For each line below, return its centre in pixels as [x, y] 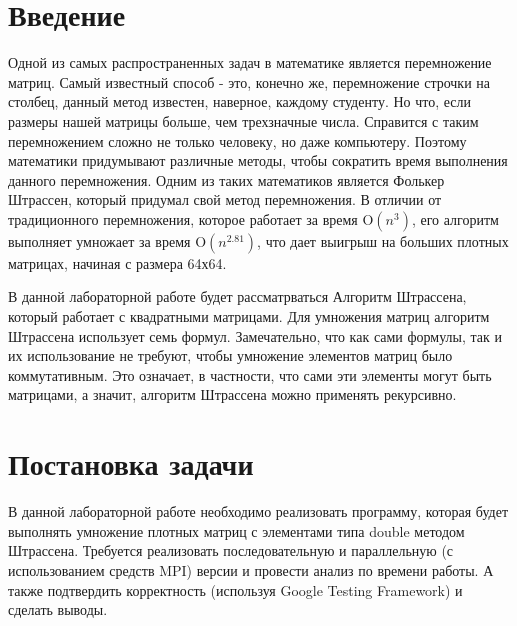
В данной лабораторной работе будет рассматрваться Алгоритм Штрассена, [237, 296]
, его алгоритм [455, 218]
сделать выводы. [58, 609]
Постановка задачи [131, 463]
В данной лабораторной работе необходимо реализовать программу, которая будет [258, 511]
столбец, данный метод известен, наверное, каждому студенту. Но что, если [239, 101]
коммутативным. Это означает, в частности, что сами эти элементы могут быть [250, 374]
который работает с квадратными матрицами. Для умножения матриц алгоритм [249, 316]
